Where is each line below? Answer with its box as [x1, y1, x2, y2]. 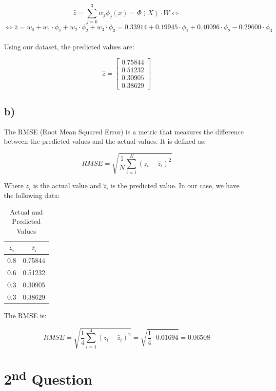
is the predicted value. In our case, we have [111, 180, 239, 191]
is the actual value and [33, 180, 101, 191]
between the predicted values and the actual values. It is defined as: [4, 136, 206, 146]
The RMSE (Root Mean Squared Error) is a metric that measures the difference [4, 126, 244, 136]
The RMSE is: [4, 310, 47, 320]
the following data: [4, 190, 60, 200]
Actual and [10, 206, 43, 217]
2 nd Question [4, 367, 93, 389]
